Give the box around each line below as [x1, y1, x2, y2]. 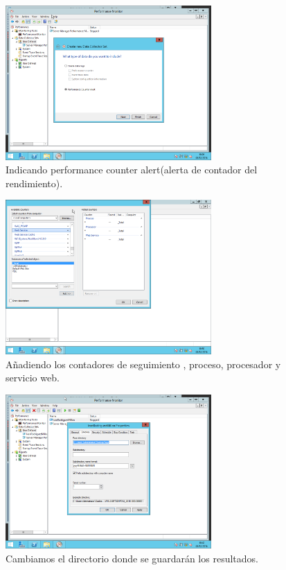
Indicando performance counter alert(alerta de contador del [6, 162, 258, 177]
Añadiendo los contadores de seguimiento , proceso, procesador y [6, 356, 281, 371]
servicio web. [6, 370, 60, 385]
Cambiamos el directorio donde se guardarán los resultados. [6, 551, 258, 565]
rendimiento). [6, 175, 63, 190]
